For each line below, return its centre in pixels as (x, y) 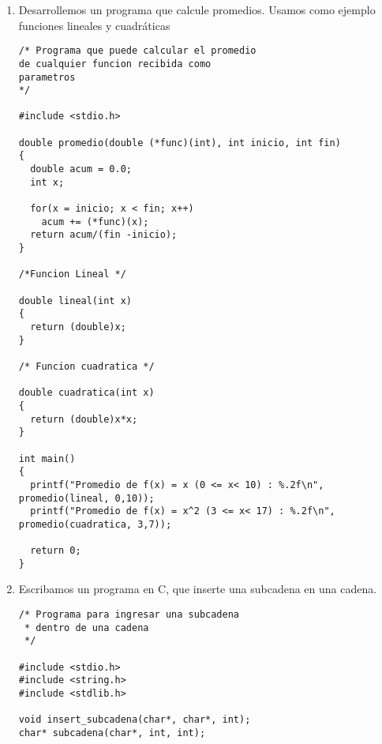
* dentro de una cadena (86, 628)
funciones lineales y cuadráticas (94, 25)
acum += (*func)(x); (95, 222)
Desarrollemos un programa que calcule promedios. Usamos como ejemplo (197, 9)
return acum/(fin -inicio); (104, 235)
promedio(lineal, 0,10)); (86, 498)
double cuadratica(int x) (86, 393)
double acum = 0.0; (81, 169)
